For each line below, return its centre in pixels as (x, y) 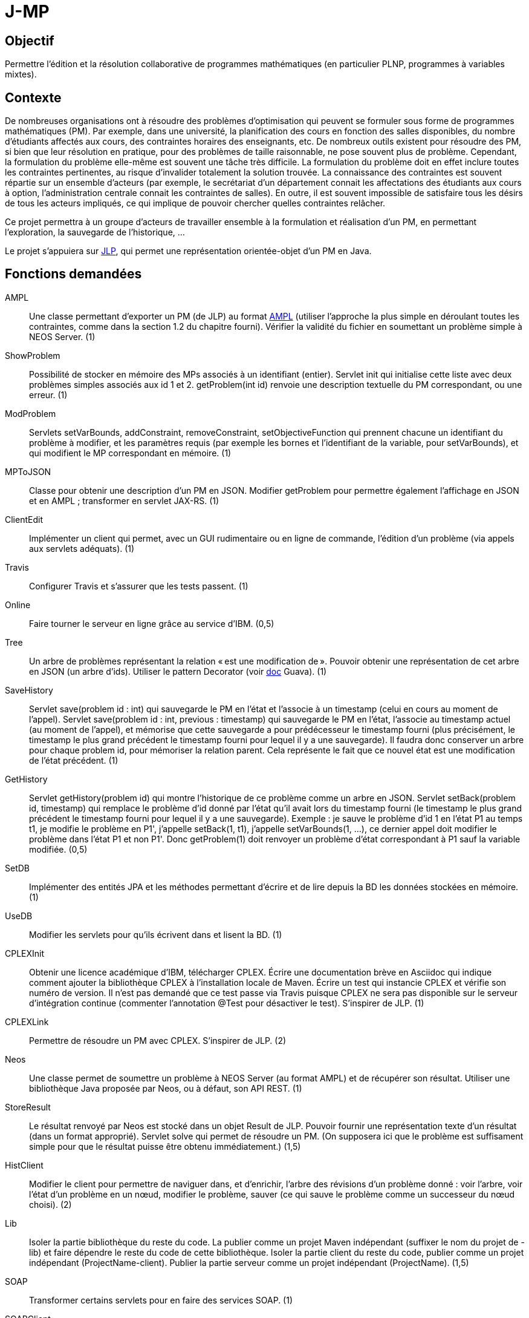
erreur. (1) (48, 395)
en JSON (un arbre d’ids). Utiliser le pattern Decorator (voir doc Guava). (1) (178, 671)
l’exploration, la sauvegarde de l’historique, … (95, 232)
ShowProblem (33, 355)
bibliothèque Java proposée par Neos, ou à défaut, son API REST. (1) (166, 1088)
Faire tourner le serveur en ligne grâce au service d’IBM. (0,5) (152, 623)
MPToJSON (28, 471)
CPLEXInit (25, 953)
